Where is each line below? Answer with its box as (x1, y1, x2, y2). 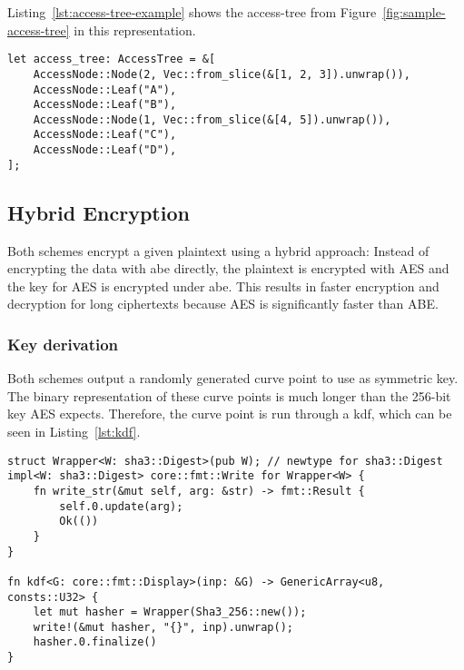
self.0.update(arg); (59, 499, 183, 513)
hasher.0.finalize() (33, 636, 157, 649)
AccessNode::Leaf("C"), (33, 128, 177, 142)
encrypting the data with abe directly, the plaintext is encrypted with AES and (7, 259, 449, 278)
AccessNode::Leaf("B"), (33, 98, 177, 112)
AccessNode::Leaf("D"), (33, 143, 177, 157)
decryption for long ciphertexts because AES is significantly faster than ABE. (7, 294, 439, 313)
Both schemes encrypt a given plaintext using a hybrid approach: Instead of (7, 241, 429, 260)
